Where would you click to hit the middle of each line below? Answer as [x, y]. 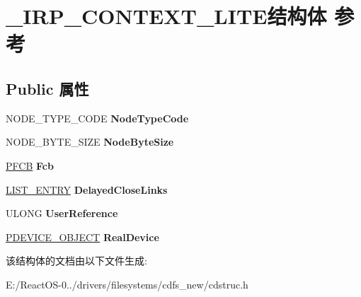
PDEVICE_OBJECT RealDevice [82, 237]
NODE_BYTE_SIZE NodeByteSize [90, 142]
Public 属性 [47, 88]
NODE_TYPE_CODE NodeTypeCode [97, 118]
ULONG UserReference [62, 213]
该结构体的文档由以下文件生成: [76, 261]
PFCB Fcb [30, 165]
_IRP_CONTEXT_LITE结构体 [166, 16]
